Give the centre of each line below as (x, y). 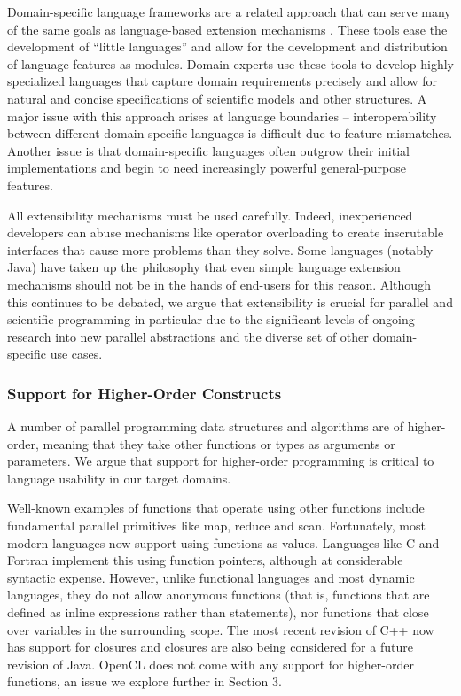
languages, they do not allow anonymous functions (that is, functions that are (219, 595)
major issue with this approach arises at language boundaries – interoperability (222, 116)
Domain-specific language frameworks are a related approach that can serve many (229, 12)
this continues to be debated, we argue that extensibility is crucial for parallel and (230, 302)
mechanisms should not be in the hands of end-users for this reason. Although (219, 284)
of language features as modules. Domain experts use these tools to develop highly (231, 63)
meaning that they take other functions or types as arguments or (219, 443)
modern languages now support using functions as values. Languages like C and (223, 542)
